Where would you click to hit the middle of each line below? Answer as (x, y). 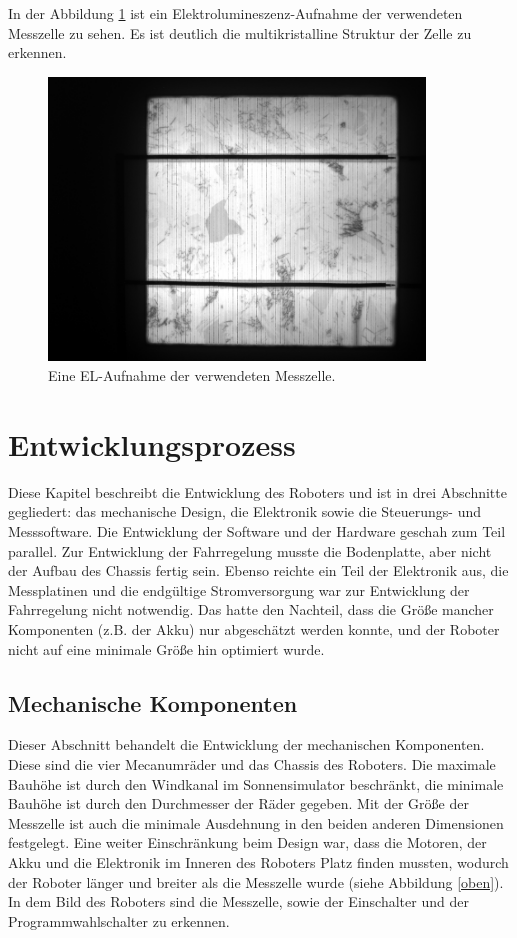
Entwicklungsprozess (152, 443)
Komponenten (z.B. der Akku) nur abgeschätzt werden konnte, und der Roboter (254, 628)
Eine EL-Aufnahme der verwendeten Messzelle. (192, 375)
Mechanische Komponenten (153, 702)
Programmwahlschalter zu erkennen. (119, 920)
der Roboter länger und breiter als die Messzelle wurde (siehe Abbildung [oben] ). (256, 881)
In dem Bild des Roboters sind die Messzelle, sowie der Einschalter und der (238, 901)
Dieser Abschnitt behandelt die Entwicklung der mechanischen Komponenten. (246, 744)
